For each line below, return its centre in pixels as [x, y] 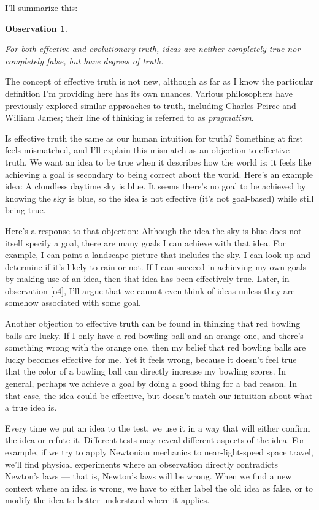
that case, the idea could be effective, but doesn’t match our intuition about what [159, 395]
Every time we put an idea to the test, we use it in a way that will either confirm [158, 428]
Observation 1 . [36, 28]
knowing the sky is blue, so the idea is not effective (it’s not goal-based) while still [159, 198]
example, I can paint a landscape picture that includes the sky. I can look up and [158, 255]
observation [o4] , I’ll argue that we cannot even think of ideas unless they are [150, 290]
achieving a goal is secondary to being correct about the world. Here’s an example [159, 174]
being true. [25, 210]
